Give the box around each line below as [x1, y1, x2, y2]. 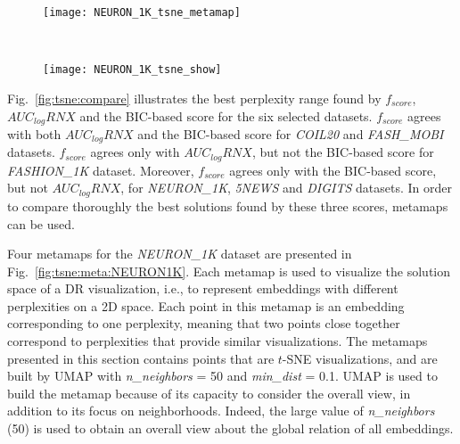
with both [7, 124, 62, 143]
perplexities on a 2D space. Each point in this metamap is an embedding [7, 296, 405, 315]
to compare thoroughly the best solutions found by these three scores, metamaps [7, 196, 448, 215]
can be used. [7, 214, 75, 233]
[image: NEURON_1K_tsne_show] [43, 63, 222, 77]
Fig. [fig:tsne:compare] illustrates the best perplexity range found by [7, 88, 382, 107]
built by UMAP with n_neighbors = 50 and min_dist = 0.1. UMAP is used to [7, 366, 438, 385]
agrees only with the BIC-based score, [229, 160, 437, 179]
